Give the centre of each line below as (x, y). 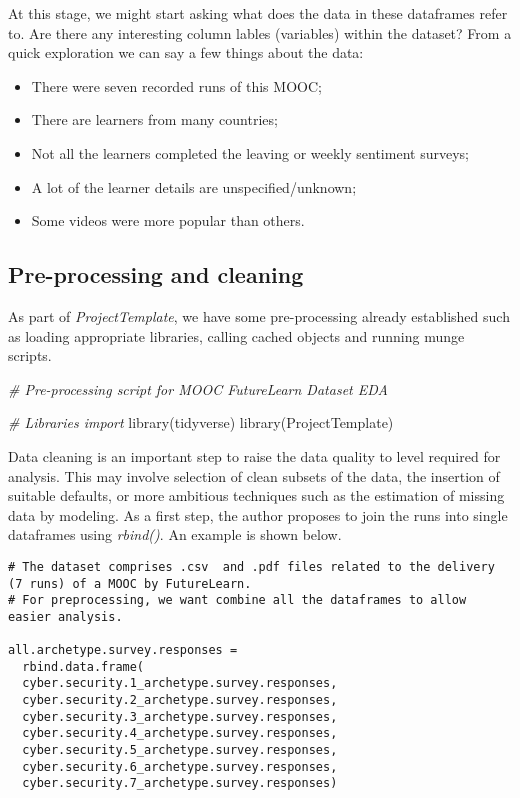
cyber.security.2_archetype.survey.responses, (180, 700)
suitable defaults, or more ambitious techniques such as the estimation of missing (256, 495)
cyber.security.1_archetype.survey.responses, (180, 683)
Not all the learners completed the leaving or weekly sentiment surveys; (250, 152)
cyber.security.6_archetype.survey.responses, (180, 766)
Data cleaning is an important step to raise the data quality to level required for (254, 455)
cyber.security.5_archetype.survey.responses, (180, 750)
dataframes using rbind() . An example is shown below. (175, 534)
